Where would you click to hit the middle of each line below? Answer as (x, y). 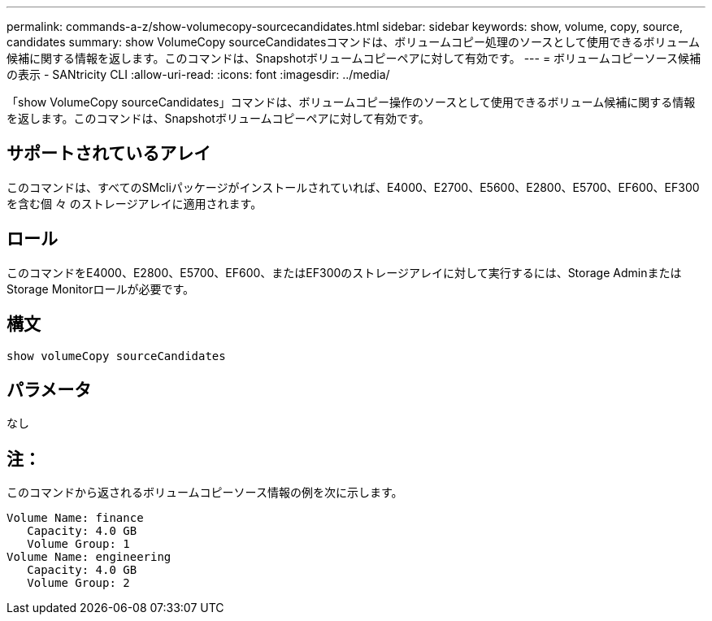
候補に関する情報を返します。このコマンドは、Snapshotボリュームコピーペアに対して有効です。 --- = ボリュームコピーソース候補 (354, 58)
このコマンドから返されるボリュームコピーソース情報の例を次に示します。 (205, 493)
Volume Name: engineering (89, 557)
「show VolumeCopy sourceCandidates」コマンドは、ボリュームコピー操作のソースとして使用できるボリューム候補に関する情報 (351, 102)
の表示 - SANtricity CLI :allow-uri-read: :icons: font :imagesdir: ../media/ (198, 74)
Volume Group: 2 (78, 583)
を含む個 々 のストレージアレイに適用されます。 (135, 203)
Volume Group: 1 (78, 544)
